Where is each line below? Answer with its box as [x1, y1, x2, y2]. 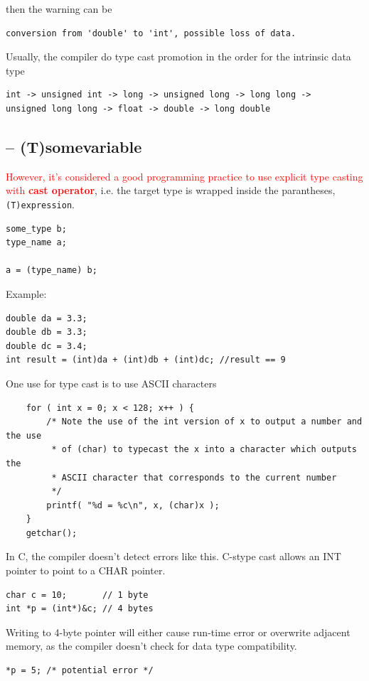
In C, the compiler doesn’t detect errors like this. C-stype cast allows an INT [6, 549, 341, 564]
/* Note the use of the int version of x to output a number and [46, 417, 363, 427]
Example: [6, 286, 47, 301]
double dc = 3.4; [6, 340, 87, 351]
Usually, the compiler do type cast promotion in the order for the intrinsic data [6, 49, 351, 64]
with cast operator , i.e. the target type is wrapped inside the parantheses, [6, 183, 336, 198]
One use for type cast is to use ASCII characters [6, 375, 217, 390]
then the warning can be [6, 1, 112, 16]
